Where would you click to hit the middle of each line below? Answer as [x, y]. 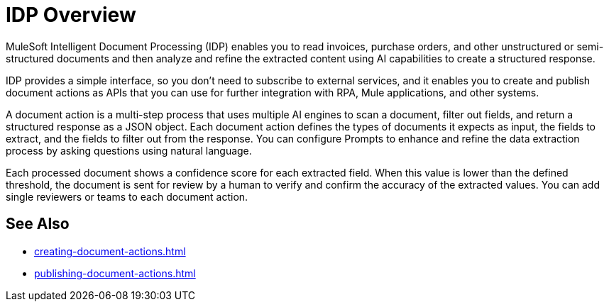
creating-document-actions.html [110, 251]
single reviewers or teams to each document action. [127, 196]
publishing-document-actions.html [115, 273]
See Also [38, 224]
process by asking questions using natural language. [129, 150]
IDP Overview [71, 15]
